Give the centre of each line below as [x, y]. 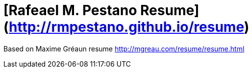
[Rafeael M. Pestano [70, 10]
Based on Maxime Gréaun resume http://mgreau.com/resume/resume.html [124, 48]
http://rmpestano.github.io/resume [126, 27]
